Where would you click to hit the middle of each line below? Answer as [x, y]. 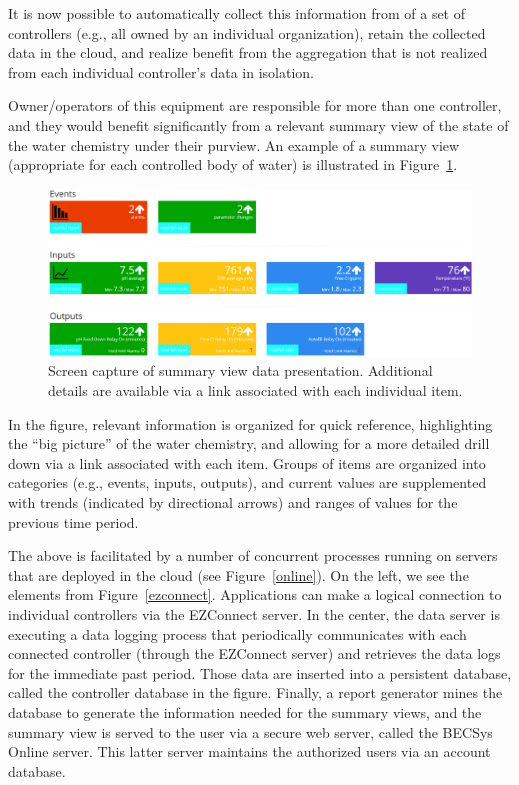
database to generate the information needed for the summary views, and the [245, 711]
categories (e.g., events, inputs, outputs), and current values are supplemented [247, 482]
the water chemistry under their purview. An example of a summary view [234, 144]
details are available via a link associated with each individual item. [255, 390]
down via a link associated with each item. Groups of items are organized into [247, 462]
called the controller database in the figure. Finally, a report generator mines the [255, 692]
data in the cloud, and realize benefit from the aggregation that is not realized [248, 52]
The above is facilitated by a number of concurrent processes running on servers [253, 555]
